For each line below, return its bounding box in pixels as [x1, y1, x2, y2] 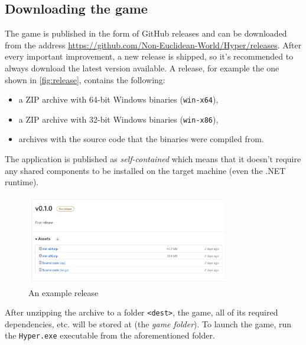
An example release [28, 286, 99, 298]
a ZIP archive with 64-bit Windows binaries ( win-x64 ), [18, 93, 219, 106]
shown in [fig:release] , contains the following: [5, 73, 165, 86]
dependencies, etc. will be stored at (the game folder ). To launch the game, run [5, 317, 292, 330]
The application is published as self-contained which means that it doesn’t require [5, 153, 301, 165]
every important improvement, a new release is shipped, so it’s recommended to [5, 50, 294, 63]
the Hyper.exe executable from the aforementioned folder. [5, 329, 215, 341]
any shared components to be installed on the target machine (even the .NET [5, 164, 286, 176]
